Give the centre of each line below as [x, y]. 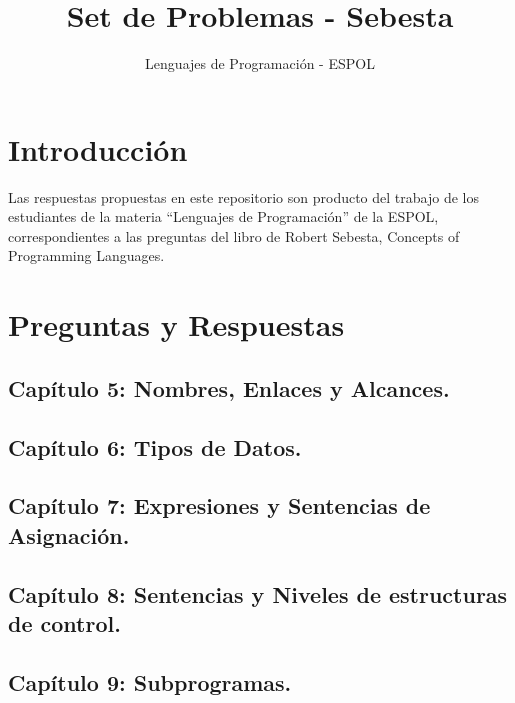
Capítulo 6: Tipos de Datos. [155, 446]
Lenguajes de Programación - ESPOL [260, 63]
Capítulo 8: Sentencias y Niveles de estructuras [258, 593]
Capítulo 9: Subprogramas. [150, 681]
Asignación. [69, 534]
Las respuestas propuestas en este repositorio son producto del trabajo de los [243, 196]
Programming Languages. [86, 255]
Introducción [98, 148]
